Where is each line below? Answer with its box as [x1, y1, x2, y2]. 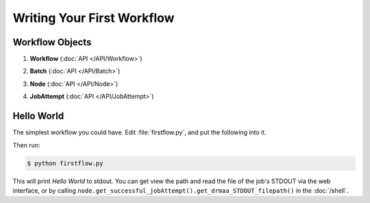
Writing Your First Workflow [12, 10, 175, 25]
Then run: [12, 141, 40, 149]
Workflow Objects [12, 36, 92, 48]
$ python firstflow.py [27, 159, 103, 167]
